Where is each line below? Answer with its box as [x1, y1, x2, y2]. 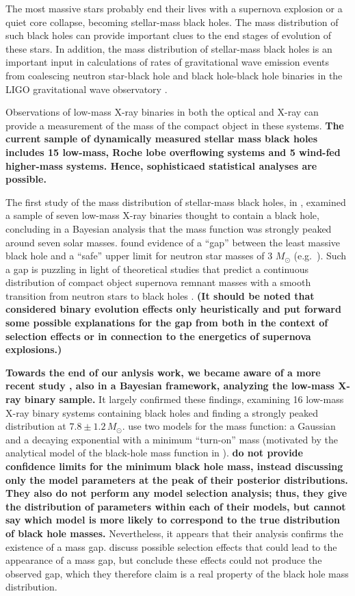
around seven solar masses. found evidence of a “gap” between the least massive [5, 235, 341, 249]
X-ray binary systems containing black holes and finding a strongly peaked [5, 405, 319, 419]
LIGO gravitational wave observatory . [5, 81, 168, 96]
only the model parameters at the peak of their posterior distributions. [5, 472, 348, 487]
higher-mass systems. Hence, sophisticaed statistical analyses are [5, 158, 317, 172]
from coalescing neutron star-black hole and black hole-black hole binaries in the [5, 68, 343, 82]
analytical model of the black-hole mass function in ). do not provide [5, 445, 303, 460]
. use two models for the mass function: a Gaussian [122, 419, 336, 433]
